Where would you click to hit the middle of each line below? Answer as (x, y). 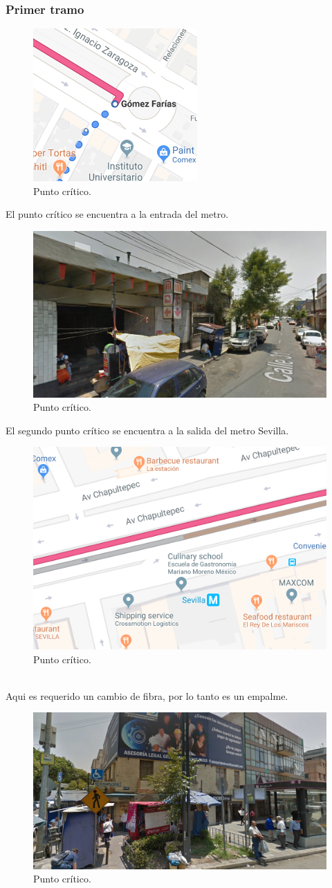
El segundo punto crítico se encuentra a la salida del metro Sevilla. (147, 430)
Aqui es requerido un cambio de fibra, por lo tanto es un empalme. (147, 695)
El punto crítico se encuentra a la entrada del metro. (117, 214)
